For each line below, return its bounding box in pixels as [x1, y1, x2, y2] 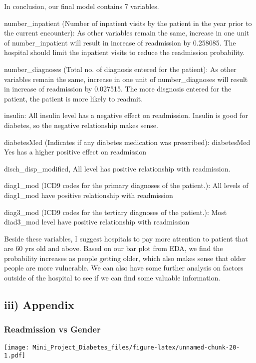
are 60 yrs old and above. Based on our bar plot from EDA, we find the [4, 243, 223, 253]
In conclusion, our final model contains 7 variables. [4, 1, 159, 11]
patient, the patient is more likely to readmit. [4, 93, 143, 103]
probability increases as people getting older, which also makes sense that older [4, 252, 246, 263]
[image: [4, 343, 29, 351]
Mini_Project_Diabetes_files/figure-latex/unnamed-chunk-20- [32, 343, 240, 351]
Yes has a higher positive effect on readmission [4, 146, 147, 157]
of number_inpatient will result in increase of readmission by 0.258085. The [4, 37, 236, 47]
